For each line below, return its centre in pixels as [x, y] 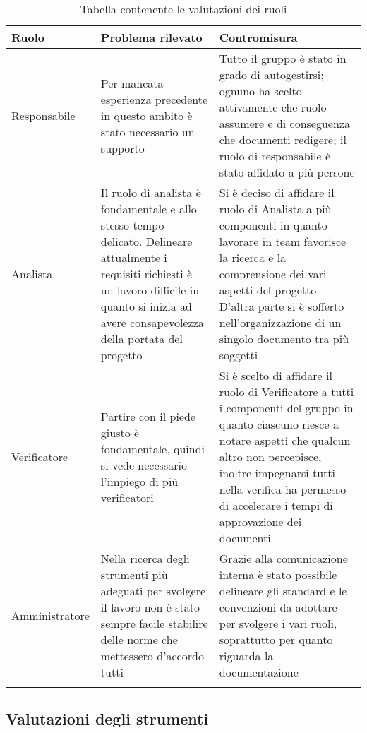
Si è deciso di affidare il [277, 192]
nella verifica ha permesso [283, 489]
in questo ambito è [146, 115]
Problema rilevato [151, 37]
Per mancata [132, 83]
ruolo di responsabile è [275, 156]
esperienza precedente [154, 99]
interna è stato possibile [278, 574]
